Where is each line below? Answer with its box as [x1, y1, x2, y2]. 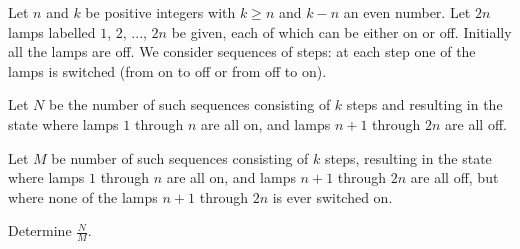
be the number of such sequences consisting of [48, 94, 331, 115]
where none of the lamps [8, 186, 158, 207]
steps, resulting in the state [325, 147, 492, 168]
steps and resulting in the [346, 94, 503, 115]
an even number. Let [343, 2, 471, 22]
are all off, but [410, 167, 499, 188]
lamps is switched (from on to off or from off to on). [8, 60, 327, 81]
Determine [8, 220, 72, 241]
